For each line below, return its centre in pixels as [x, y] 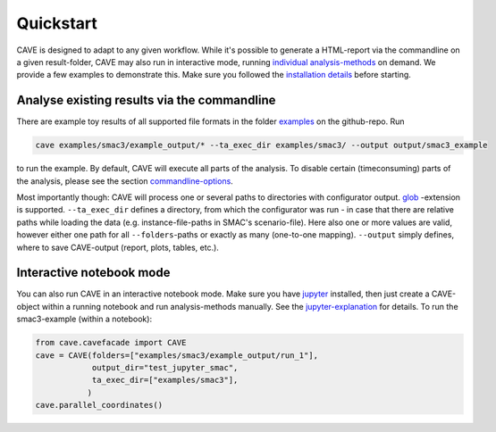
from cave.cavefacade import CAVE [111, 343]
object [28, 306]
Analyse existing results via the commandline [146, 100]
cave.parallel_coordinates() [99, 405]
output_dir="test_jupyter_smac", [165, 367]
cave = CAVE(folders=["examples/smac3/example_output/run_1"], [177, 355]
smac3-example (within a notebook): [84, 319]
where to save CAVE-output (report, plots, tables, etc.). [118, 247]
